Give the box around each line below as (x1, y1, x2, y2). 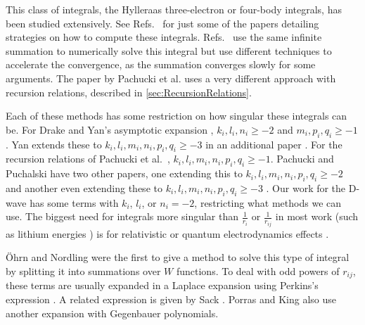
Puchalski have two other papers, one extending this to (6, 166, 243, 181)
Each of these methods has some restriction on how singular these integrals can (6, 108, 347, 123)
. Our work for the (266, 180, 346, 195)
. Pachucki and (270, 151, 334, 166)
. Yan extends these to (6, 136, 102, 151)
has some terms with (30, 195, 119, 210)
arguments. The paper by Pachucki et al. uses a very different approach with (6, 70, 336, 85)
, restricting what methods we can (194, 195, 342, 210)
